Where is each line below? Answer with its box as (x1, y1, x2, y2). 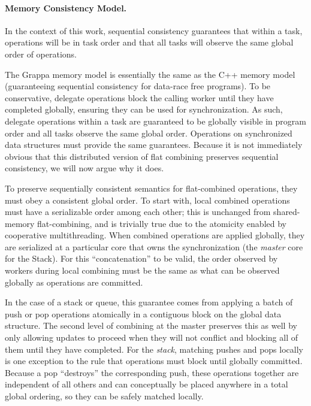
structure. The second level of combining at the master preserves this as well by (5, 319, 297, 332)
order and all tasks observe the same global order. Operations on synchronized (5, 126, 292, 139)
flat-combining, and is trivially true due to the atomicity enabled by (37, 217, 286, 229)
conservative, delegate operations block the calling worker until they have (5, 91, 274, 104)
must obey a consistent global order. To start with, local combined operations (5, 193, 290, 206)
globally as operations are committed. (5, 275, 143, 288)
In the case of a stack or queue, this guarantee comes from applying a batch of (5, 296, 293, 308)
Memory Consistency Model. (5, 1, 127, 14)
